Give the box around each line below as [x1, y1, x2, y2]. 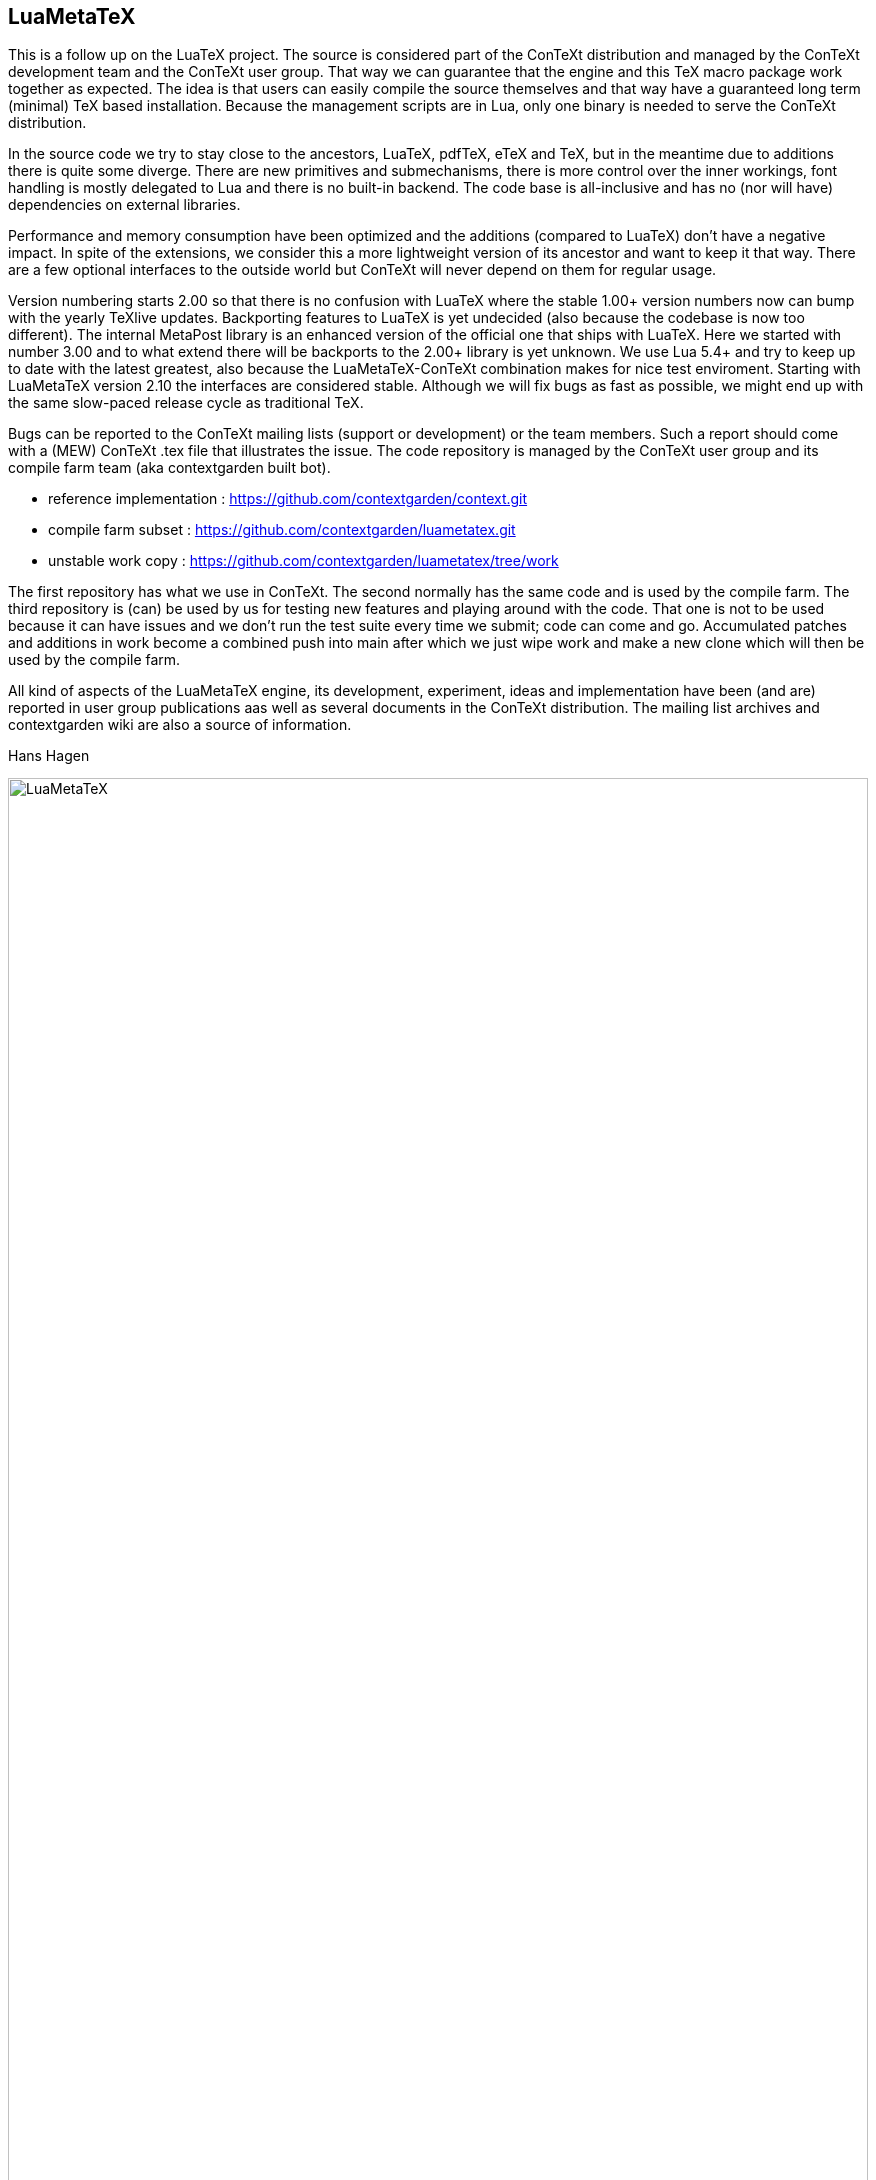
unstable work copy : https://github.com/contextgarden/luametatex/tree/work [48, 552, 559, 570]
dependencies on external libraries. [8, 196, 241, 214]
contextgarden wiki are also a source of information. [8, 716, 352, 734]
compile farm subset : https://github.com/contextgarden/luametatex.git [48, 521, 516, 539]
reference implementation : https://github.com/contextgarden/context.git [48, 490, 528, 508]
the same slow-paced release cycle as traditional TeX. [8, 394, 364, 412]
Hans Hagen [8, 747, 90, 765]
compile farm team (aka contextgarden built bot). [8, 459, 331, 477]
